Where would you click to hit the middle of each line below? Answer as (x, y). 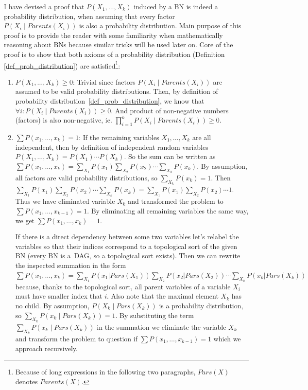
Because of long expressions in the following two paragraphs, (105, 372)
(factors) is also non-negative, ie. (64, 120)
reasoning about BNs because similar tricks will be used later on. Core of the (119, 44)
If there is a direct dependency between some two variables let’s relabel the (127, 237)
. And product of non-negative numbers (170, 110)
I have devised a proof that (44, 6)
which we (227, 338)
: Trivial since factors (104, 81)
